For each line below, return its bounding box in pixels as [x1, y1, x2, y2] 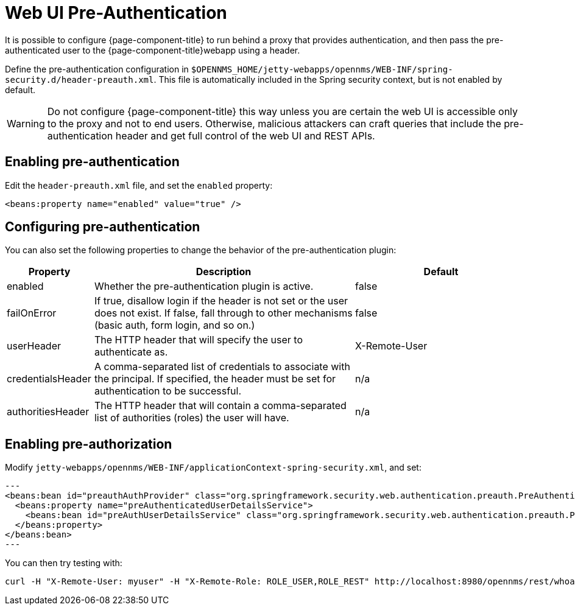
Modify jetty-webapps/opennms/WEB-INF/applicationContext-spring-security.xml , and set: [5, 462, 422, 473]
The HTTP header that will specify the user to [94, 334, 303, 346]
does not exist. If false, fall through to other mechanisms [94, 307, 353, 320]
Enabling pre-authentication [5, 154, 180, 170]
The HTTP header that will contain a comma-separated [94, 399, 347, 412]
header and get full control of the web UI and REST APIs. [115, 129, 375, 142]
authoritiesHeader [7, 405, 90, 418]
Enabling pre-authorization [5, 436, 172, 452]
